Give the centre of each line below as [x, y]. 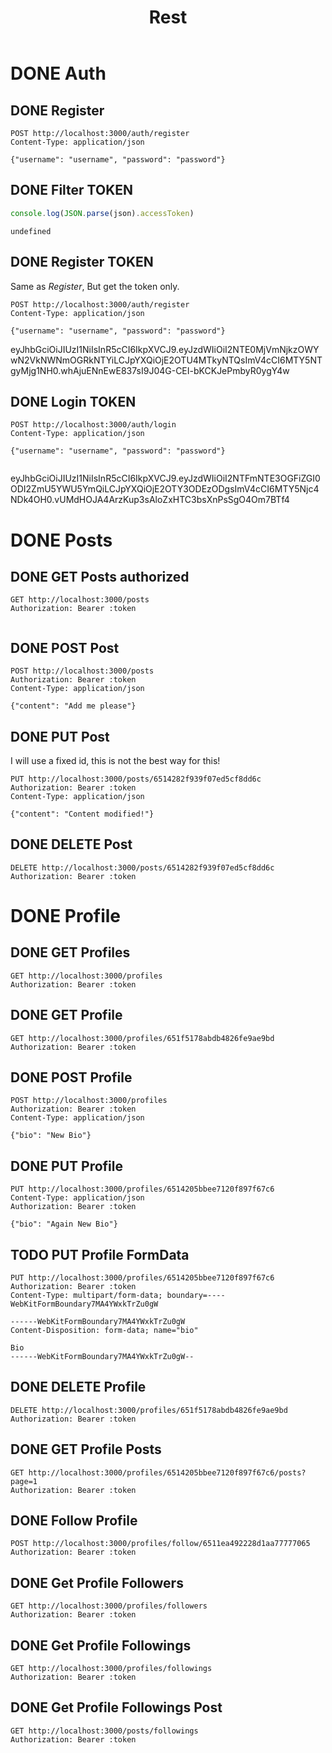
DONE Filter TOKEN [72, 190]
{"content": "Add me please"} [73, 706]
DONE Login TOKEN [73, 401]
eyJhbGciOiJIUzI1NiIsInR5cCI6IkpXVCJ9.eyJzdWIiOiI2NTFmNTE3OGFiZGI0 [165, 478]
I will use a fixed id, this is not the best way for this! [115, 760]
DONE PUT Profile [66, 1166]
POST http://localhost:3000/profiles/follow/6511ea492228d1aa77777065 [160, 1544]
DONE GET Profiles [70, 952]
